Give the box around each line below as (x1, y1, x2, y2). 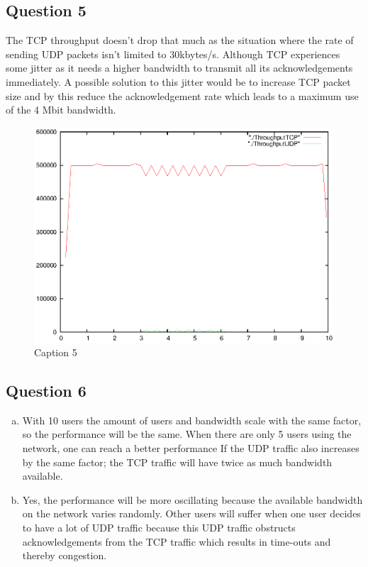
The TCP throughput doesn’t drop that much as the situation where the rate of (6, 33, 354, 48)
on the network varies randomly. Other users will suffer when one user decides (22, 506, 361, 521)
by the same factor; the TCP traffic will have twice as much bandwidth (22, 454, 333, 469)
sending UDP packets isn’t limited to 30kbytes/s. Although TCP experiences (6, 46, 340, 61)
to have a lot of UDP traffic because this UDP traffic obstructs (22, 520, 296, 535)
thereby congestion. (22, 548, 107, 563)
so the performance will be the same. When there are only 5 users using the (22, 426, 352, 441)
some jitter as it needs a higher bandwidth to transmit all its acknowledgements (6, 60, 353, 75)
